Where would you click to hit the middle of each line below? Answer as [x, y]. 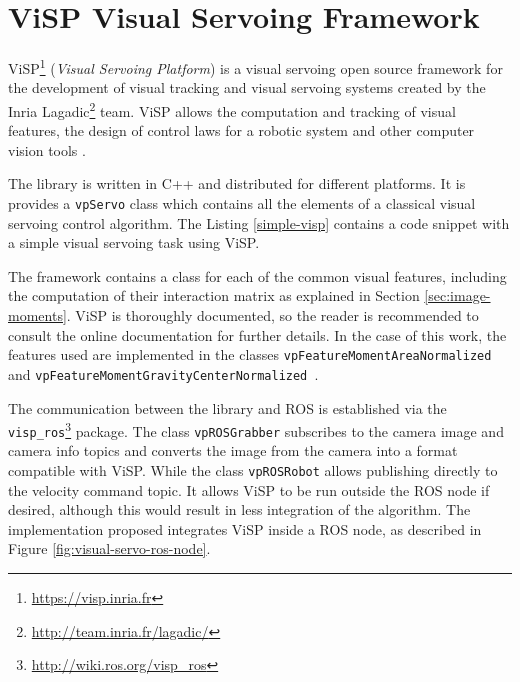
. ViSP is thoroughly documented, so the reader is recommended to [272, 315]
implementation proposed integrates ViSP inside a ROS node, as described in [245, 528]
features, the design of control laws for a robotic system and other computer [241, 130]
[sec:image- [457, 295]
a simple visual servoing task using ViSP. [134, 242]
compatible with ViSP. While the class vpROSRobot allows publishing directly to [253, 470]
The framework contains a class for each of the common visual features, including [257, 275]
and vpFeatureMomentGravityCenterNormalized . [163, 373]
